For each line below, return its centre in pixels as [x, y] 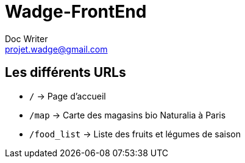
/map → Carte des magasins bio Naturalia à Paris [128, 115]
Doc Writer [27, 38]
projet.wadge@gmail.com [56, 49]
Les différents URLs [66, 73]
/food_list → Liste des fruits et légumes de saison [135, 134]
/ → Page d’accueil [68, 96]
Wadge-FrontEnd [76, 12]
